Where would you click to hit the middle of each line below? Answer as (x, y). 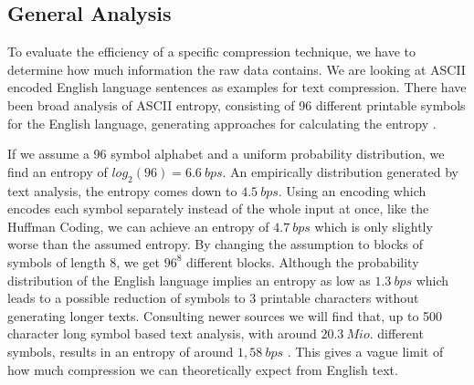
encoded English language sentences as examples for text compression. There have (237, 87)
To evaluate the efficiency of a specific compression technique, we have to (212, 52)
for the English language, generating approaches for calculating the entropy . (222, 123)
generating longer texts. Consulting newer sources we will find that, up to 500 (225, 315)
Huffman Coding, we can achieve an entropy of (138, 226)
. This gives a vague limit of (365, 351)
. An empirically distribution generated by (340, 171)
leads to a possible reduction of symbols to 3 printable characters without (213, 298)
